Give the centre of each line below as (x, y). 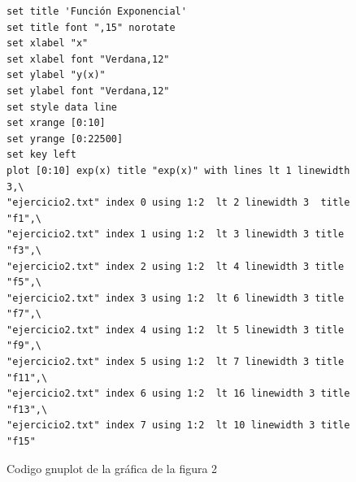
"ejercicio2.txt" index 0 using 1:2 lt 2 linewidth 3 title (178, 203)
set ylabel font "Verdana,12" (88, 91)
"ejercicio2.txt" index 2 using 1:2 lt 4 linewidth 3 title (176, 266)
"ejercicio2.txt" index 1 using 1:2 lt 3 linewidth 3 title (176, 234)
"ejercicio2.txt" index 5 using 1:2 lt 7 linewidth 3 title (176, 362)
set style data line (62, 107)
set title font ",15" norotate (91, 27)
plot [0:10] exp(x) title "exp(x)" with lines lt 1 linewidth (178, 170)
